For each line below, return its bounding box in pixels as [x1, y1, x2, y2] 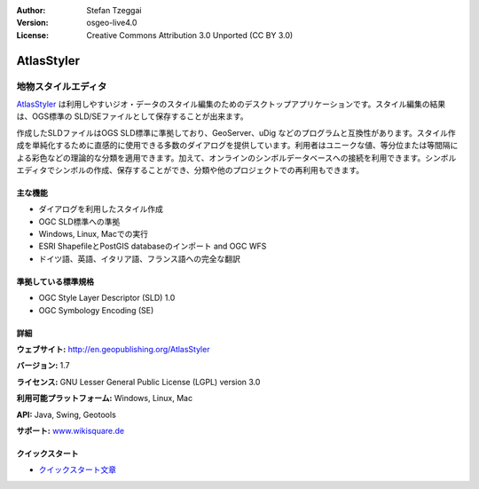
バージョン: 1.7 [16, 360, 70, 371]
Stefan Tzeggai [86, 5, 142, 15]
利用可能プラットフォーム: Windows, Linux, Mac [16, 393, 193, 404]
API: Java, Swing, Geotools [16, 409, 117, 420]
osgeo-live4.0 [86, 18, 137, 28]
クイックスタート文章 [38, 464, 117, 475]
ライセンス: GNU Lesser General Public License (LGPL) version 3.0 [16, 376, 261, 387]
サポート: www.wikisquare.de [16, 425, 124, 436]
